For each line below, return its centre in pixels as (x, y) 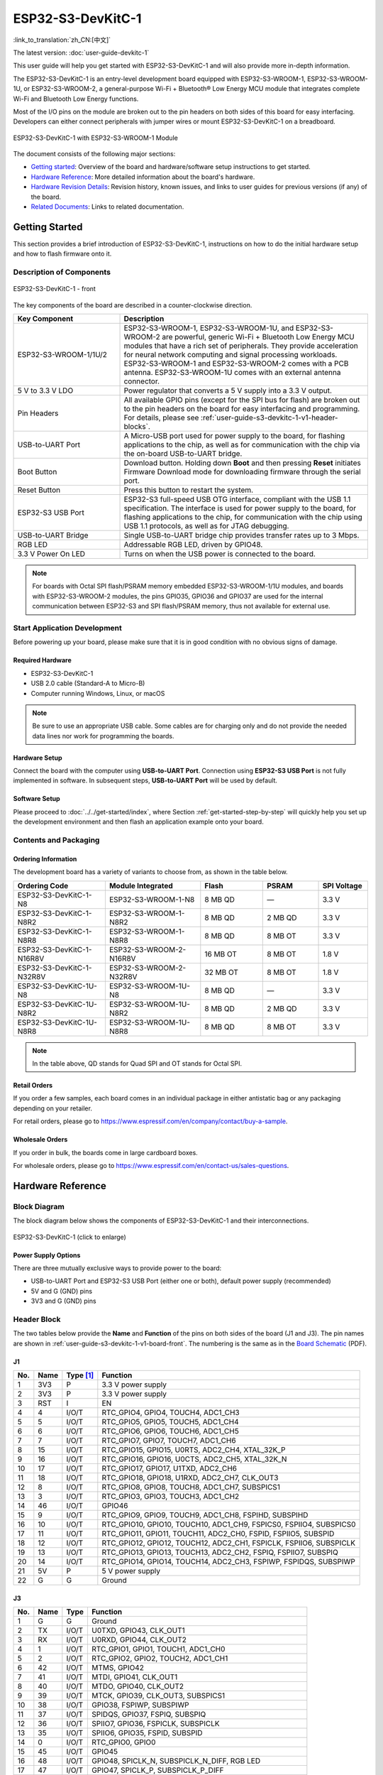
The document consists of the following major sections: (94, 154)
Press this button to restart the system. (189, 490)
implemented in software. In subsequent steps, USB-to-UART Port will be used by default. (145, 780)
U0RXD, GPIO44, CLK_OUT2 (139, 1639)
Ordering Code (43, 885)
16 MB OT (221, 954)
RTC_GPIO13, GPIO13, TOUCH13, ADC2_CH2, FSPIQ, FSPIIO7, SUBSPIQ (220, 1552)
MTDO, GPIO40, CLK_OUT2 (138, 1686)
